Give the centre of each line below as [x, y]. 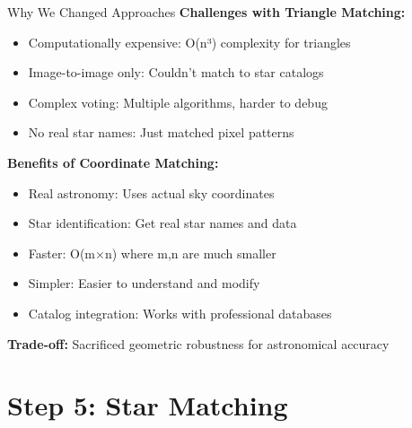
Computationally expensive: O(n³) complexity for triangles [189, 42]
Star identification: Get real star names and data [162, 223]
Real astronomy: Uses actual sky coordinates [151, 192]
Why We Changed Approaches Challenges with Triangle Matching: [206, 12]
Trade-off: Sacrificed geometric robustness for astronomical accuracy [198, 343]
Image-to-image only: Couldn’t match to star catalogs [176, 72]
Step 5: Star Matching [148, 405]
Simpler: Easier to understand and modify [144, 283]
